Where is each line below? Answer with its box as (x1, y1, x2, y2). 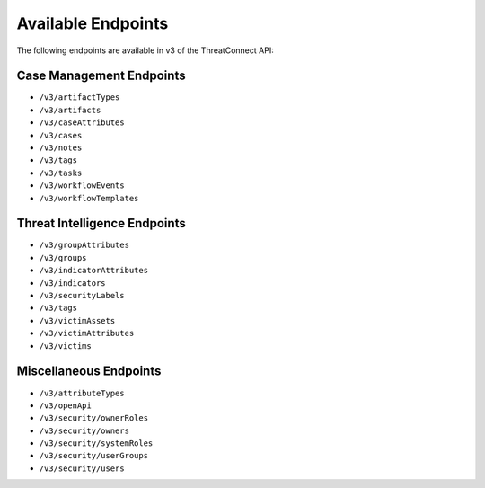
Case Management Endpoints (16, 68, 186, 84)
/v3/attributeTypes (39, 387, 125, 398)
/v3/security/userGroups (39, 450, 148, 461)
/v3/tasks (39, 167, 83, 178)
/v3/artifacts (39, 104, 101, 115)
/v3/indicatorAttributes (39, 265, 148, 276)
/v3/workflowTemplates (39, 193, 139, 203)
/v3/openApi (39, 400, 92, 411)
